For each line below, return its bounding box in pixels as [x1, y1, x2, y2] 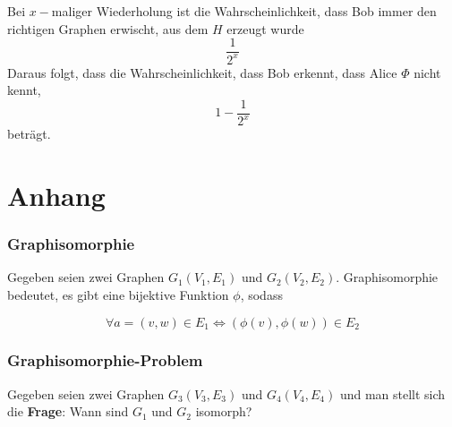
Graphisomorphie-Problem [7, 349, 203, 371]
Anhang [7, 176, 106, 213]
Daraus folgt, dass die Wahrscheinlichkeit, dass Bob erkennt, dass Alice [7, 63, 397, 81]
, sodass [240, 285, 283, 303]
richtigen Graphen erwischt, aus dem [7, 19, 209, 38]
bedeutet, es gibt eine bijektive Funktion [7, 285, 229, 303]
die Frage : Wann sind [7, 402, 129, 421]
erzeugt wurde [226, 19, 304, 38]
